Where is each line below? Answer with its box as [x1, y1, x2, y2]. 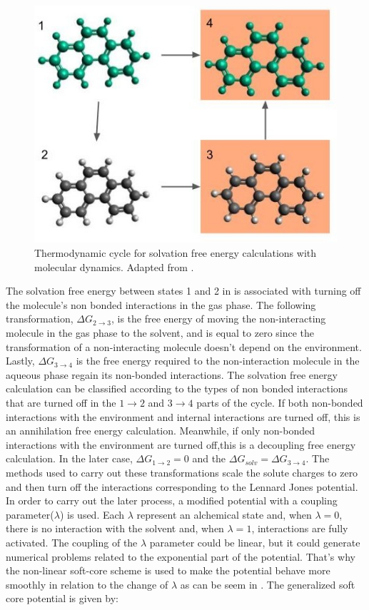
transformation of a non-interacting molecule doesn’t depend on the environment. [6, 339, 362, 354]
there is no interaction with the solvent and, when [6, 521, 224, 536]
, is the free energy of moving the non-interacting [111, 311, 326, 326]
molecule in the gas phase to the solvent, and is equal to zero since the [6, 325, 315, 340]
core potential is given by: [6, 591, 119, 606]
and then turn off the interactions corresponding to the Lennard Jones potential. [6, 479, 358, 494]
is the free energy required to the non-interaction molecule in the [76, 353, 360, 368]
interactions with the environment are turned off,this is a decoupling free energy [6, 437, 356, 452]
